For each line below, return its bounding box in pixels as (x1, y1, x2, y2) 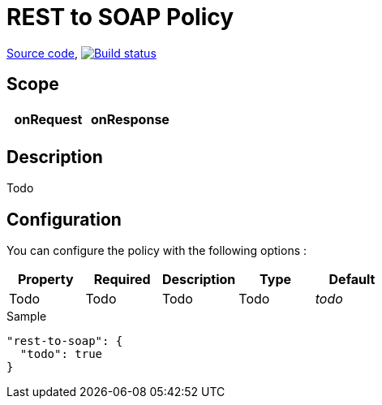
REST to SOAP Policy (6, 3, 234, 31)
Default (328, 271, 376, 288)
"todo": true (19, 347, 103, 361)
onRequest (14, 110, 83, 127)
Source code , (6, 45, 78, 60)
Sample (6, 309, 47, 324)
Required (93, 271, 151, 288)
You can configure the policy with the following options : (6, 243, 307, 258)
